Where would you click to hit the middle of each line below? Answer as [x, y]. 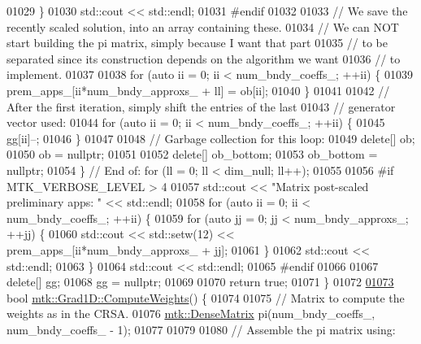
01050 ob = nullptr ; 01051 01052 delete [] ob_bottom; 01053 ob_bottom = [192, 154]
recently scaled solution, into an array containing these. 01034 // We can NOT [203, 26]
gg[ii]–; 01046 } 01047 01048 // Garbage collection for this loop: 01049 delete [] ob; [211, 138]
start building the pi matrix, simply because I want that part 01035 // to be [197, 43]
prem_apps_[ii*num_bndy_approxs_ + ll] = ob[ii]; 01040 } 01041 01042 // [198, 90]
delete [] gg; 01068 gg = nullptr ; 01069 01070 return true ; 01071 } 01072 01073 [200, 282]
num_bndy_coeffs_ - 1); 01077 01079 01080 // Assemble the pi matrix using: [201, 329]
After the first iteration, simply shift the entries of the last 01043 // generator [201, 106]
